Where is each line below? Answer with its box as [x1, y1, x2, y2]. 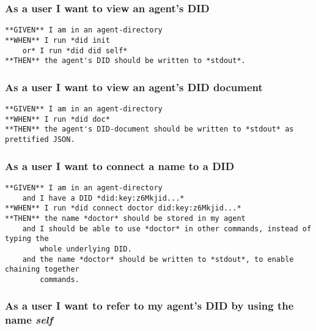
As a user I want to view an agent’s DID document [5, 79, 263, 94]
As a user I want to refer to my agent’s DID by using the [5, 298, 294, 313]
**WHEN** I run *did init [5, 35, 110, 45]
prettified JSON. [5, 135, 75, 144]
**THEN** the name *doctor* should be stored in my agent [5, 214, 246, 223]
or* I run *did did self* [22, 46, 128, 55]
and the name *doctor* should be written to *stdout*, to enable [22, 255, 294, 264]
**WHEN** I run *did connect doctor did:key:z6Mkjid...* [5, 204, 241, 213]
